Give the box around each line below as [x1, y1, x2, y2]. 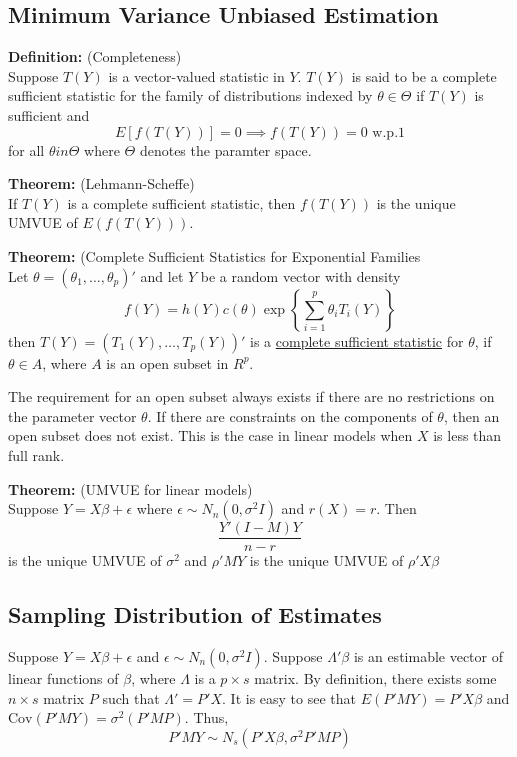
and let [140, 265, 184, 286]
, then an [443, 405, 500, 426]
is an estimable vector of [353, 645, 503, 666]
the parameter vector [8, 405, 137, 426]
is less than [433, 425, 502, 446]
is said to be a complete [351, 65, 497, 86]
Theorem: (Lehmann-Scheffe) [8, 173, 195, 194]
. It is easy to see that [222, 687, 356, 708]
